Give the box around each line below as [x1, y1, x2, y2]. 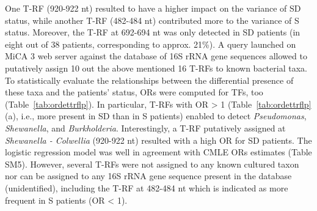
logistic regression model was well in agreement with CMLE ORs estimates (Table [5, 146, 312, 158]
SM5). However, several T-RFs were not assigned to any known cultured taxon [5, 157, 299, 170]
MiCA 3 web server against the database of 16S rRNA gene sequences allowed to [5, 50, 307, 62]
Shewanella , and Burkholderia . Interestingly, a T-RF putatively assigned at [5, 121, 286, 134]
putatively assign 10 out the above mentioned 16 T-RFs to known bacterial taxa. [5, 61, 307, 74]
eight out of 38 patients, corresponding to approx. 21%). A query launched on [5, 37, 296, 50]
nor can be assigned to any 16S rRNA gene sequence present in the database [5, 169, 292, 182]
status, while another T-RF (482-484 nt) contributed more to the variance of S [5, 13, 299, 26]
